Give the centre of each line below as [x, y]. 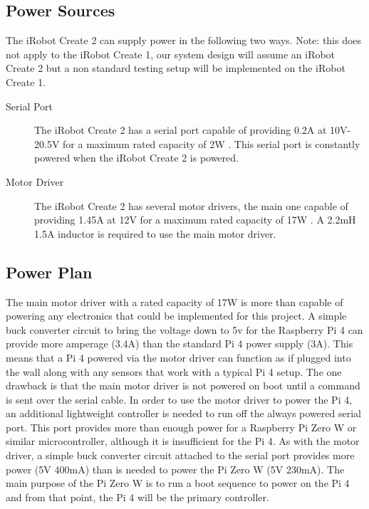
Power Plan [49, 272]
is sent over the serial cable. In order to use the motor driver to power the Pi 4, [179, 399]
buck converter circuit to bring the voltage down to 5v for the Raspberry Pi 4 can [184, 329]
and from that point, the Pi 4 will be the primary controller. [137, 497]
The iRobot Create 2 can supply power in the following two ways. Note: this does [184, 40]
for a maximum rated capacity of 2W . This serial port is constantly [212, 143]
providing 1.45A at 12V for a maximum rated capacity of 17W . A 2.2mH [195, 220]
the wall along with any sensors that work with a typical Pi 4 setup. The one [174, 371]
